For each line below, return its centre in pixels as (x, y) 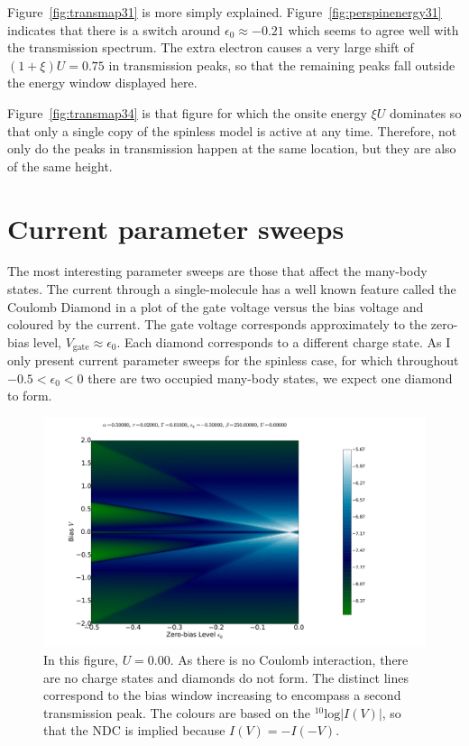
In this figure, (81, 659)
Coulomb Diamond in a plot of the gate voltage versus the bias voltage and (216, 306)
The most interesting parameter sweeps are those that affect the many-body (217, 271)
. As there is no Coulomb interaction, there (289, 659)
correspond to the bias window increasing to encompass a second (222, 695)
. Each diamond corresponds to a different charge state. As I (284, 341)
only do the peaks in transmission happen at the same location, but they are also (232, 148)
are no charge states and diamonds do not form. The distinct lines (226, 677)
